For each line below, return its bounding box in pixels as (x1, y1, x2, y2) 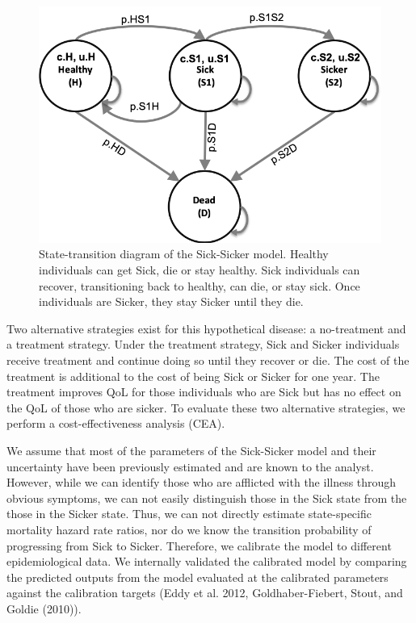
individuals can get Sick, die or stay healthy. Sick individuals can (39, 261, 360, 278)
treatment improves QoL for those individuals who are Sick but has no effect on (6, 383, 401, 400)
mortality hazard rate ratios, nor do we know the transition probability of (6, 521, 372, 537)
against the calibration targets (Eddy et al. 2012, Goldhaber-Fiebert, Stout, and (6, 584, 403, 601)
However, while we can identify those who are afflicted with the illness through (6, 474, 397, 491)
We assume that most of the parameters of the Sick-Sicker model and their (6, 442, 376, 458)
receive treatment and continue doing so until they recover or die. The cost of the (6, 352, 410, 369)
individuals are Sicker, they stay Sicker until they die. (39, 293, 304, 310)
